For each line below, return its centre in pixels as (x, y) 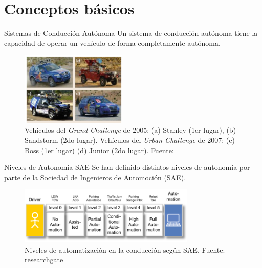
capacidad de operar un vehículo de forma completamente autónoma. (112, 43)
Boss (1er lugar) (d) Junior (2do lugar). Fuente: (99, 150)
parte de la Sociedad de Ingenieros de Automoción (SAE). (95, 177)
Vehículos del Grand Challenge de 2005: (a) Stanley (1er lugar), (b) (130, 130)
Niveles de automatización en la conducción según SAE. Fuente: (125, 249)
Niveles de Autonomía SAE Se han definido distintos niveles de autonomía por (127, 167)
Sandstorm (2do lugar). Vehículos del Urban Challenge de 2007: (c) (130, 140)
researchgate (44, 260)
